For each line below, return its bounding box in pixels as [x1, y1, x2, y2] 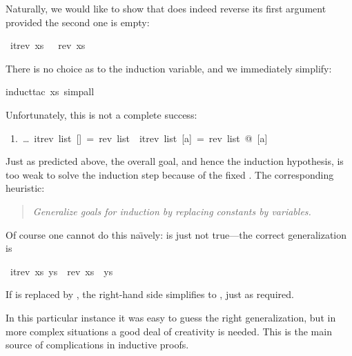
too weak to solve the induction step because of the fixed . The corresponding [6, 167, 334, 181]
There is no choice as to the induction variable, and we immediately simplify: [6, 61, 332, 75]
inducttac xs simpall [6, 84, 95, 99]
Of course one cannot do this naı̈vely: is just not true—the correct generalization [6, 227, 347, 241]
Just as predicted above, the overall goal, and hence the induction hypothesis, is [6, 154, 344, 168]
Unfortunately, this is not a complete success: [6, 107, 197, 121]
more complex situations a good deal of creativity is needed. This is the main [6, 324, 332, 338]
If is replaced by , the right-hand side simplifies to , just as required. [6, 287, 294, 301]
